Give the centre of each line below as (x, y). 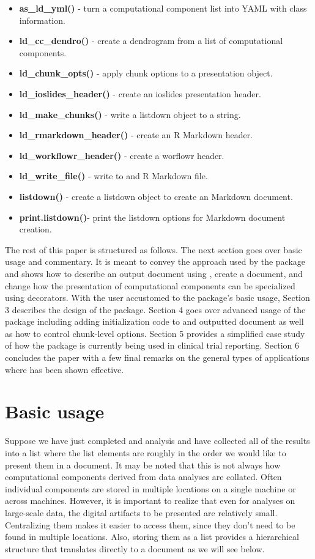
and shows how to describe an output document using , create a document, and (154, 273)
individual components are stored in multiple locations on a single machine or (150, 488)
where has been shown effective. (65, 369)
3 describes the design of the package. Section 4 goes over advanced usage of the (155, 309)
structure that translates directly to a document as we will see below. (135, 548)
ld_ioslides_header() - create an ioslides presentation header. (140, 93)
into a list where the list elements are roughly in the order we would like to (146, 452)
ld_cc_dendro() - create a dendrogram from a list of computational (151, 41)
